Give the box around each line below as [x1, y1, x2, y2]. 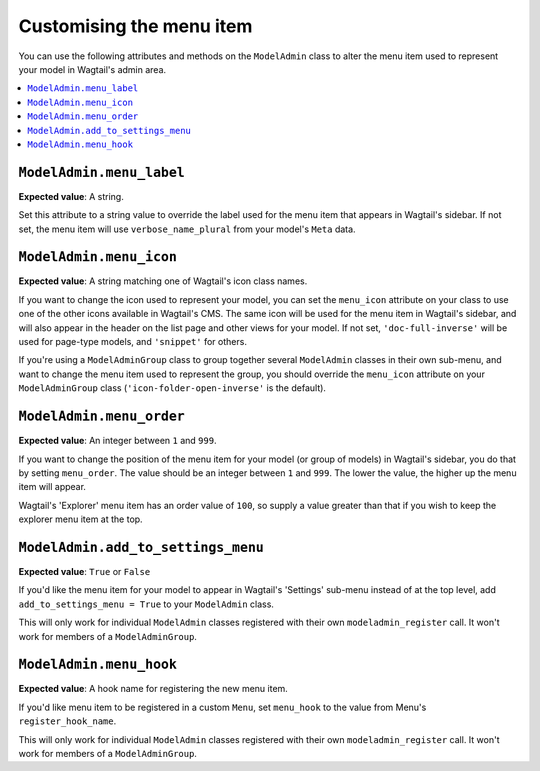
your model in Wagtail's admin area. [18, 63, 167, 75]
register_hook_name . [18, 715, 117, 727]
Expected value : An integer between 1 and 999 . [18, 435, 217, 447]
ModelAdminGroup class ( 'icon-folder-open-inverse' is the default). [18, 382, 327, 394]
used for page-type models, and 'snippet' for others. [18, 336, 247, 348]
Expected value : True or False [18, 565, 151, 577]
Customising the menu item [18, 15, 253, 37]
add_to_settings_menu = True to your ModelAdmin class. [18, 598, 275, 610]
